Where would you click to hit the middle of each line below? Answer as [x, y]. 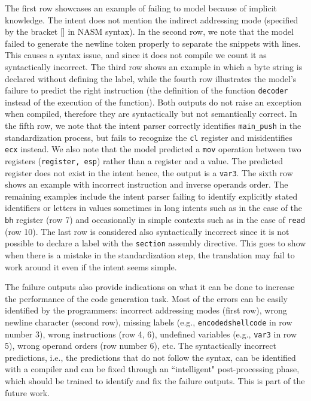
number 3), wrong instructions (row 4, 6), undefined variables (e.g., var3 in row [151, 334]
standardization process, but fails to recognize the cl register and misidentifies [149, 137]
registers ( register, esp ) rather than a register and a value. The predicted [144, 160]
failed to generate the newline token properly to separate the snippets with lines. [153, 43]
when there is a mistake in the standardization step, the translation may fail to [150, 254]
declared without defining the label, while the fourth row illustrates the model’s [151, 78]
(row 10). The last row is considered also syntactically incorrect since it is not [147, 231]
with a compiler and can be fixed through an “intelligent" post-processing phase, [152, 369]
